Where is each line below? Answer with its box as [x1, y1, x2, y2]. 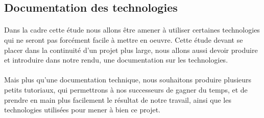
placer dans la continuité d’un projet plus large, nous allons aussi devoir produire [4, 44, 258, 55]
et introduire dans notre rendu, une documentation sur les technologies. [4, 54, 228, 65]
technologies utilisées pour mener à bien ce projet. [4, 104, 160, 115]
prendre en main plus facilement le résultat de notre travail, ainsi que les [4, 94, 231, 105]
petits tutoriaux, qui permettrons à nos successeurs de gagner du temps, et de [4, 84, 248, 95]
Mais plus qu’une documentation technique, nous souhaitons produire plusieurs [4, 74, 252, 85]
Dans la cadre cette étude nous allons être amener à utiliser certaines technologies [4, 24, 260, 35]
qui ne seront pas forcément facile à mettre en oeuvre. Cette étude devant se [4, 34, 243, 45]
